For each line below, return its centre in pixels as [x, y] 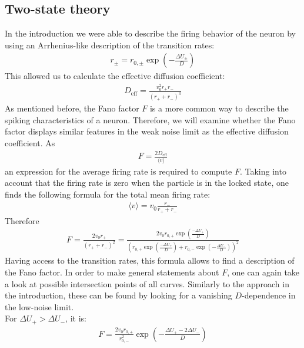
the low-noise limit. [39, 306]
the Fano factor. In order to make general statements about [112, 272]
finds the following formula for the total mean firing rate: [108, 194]
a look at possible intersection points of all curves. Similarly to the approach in [147, 283]
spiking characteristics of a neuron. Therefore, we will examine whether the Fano [150, 119]
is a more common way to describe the [219, 108]
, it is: [76, 318]
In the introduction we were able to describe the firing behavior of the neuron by [150, 33]
